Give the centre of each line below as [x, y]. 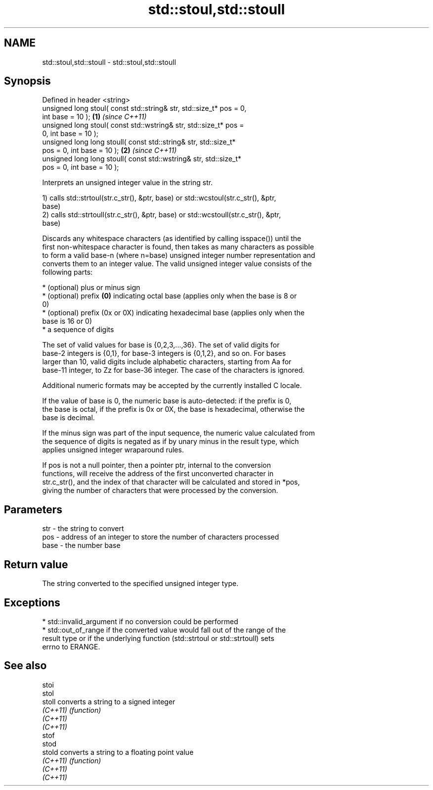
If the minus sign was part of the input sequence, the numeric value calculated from [179, 433]
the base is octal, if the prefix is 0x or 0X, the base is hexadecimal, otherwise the [173, 409]
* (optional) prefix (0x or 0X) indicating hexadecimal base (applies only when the [173, 313]
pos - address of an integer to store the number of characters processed [161, 537]
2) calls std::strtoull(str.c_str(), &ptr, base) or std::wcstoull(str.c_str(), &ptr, [162, 215]
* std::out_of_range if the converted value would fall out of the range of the [164, 630]
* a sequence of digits [78, 330]
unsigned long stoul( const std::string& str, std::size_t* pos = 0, [144, 108]
